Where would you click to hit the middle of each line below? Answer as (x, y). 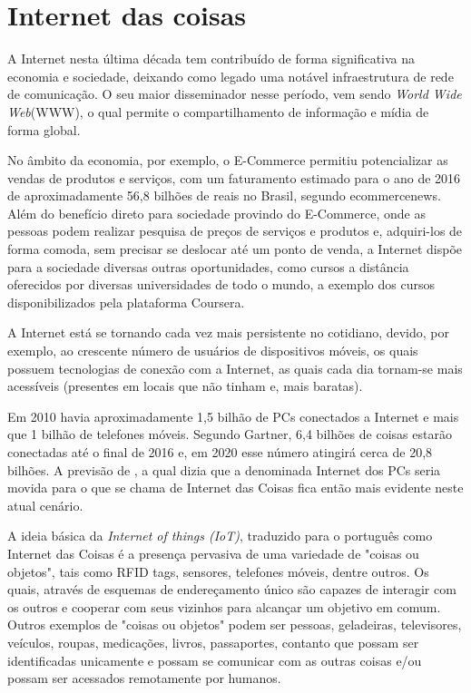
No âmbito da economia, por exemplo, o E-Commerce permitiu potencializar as (228, 160)
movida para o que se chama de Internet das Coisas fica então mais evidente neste (235, 488)
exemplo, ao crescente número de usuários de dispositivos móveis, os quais (213, 351)
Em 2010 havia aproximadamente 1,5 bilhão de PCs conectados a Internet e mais (233, 416)
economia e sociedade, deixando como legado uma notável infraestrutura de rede (231, 76)
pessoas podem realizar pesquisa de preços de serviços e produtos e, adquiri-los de (235, 231)
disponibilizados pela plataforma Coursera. (126, 302)
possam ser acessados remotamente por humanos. (144, 678)
